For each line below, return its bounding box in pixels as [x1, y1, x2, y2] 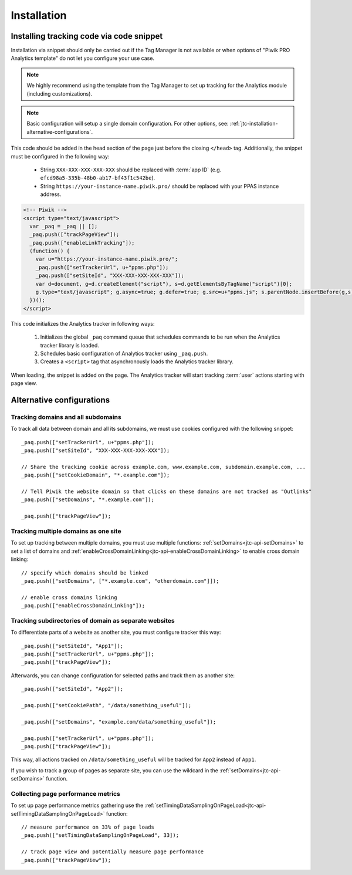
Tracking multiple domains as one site [11, 527, 121, 535]
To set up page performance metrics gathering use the [11, 802, 144, 809]
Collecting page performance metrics [11, 789, 120, 798]
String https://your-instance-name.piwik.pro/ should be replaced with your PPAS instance [40, 183, 279, 190]
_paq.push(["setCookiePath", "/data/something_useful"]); [21, 702, 192, 708]
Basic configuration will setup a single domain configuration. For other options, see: [26, 120, 229, 127]
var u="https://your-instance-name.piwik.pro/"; [35, 256, 178, 262]
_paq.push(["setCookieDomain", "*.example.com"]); [21, 472, 170, 478]
